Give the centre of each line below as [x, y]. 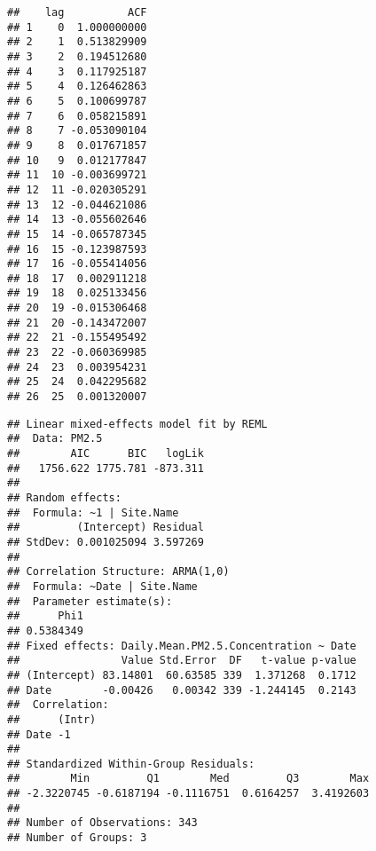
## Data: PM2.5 [55, 439]
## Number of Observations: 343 [102, 823]
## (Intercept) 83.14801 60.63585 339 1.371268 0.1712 [182, 675]
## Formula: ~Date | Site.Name [102, 586]
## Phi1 [45, 616]
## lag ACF [77, 12]
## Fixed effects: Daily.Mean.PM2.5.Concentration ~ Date [182, 646]
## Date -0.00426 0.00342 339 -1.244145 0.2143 [182, 690]
